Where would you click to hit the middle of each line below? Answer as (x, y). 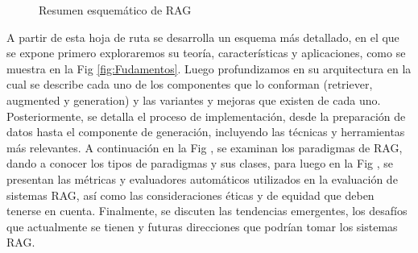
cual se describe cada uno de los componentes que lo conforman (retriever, (190, 84)
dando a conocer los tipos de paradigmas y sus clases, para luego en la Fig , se (200, 163)
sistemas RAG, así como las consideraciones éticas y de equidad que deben (190, 195)
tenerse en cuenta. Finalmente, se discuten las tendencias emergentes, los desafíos (207, 211)
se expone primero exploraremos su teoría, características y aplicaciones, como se (206, 53)
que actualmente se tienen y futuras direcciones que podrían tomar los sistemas (202, 226)
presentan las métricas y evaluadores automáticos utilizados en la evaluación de (202, 178)
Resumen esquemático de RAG (115, 10)
